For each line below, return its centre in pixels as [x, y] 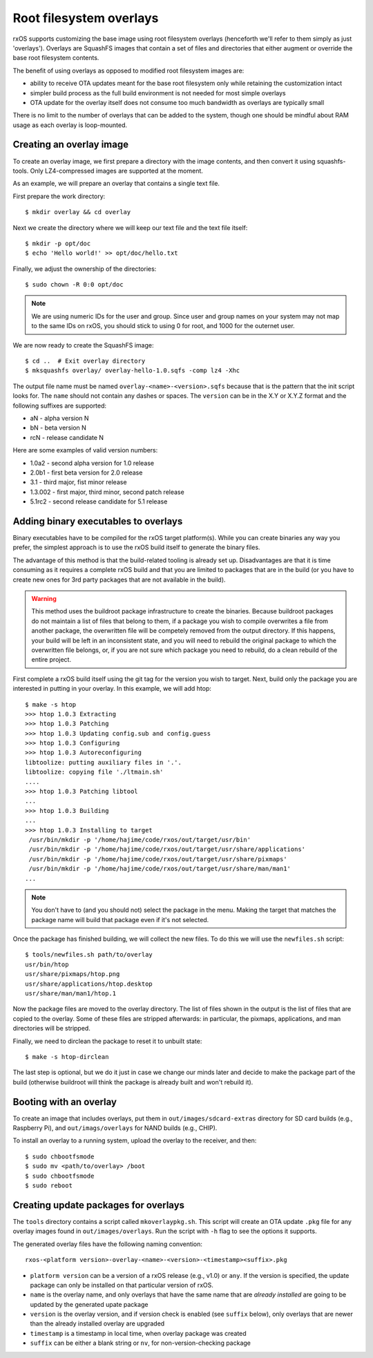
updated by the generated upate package [89, 1304]
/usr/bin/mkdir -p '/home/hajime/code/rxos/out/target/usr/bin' [140, 840]
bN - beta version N [58, 428]
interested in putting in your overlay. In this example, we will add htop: [112, 689]
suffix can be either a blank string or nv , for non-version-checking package [141, 1343]
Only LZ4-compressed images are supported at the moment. [117, 171]
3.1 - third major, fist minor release [78, 482]
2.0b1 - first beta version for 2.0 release [86, 472]
